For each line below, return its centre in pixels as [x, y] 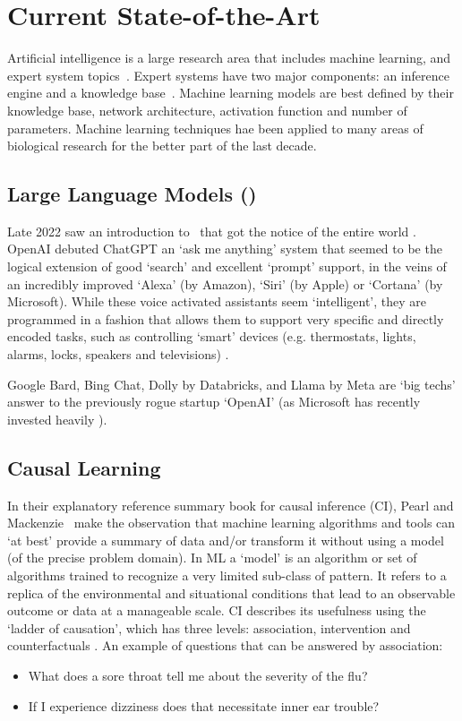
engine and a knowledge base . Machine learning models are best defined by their [231, 93]
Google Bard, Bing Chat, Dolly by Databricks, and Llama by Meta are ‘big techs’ [231, 384]
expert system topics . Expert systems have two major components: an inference [228, 75]
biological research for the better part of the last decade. [162, 146]
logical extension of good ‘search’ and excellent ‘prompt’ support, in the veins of [227, 266]
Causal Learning [84, 467]
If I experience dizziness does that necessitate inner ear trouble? [204, 705]
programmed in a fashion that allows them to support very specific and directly [226, 318]
